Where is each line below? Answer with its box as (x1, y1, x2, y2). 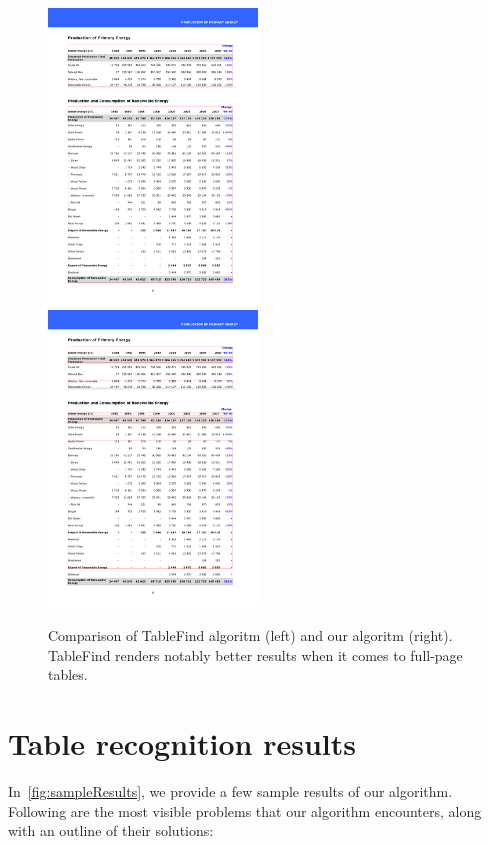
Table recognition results (8, 723, 356, 763)
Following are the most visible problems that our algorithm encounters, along (8, 800, 482, 821)
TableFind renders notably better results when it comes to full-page (48, 644, 463, 665)
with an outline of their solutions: (8, 820, 214, 841)
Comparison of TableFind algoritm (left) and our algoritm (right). (48, 625, 453, 646)
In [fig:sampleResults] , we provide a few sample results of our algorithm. (8, 780, 453, 801)
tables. (48, 664, 88, 685)
